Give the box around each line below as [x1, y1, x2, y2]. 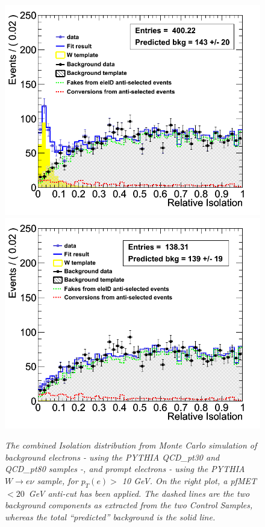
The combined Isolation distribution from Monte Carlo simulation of [5, 439, 257, 452]
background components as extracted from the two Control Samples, [5, 499, 253, 511]
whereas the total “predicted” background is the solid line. [5, 510, 216, 523]
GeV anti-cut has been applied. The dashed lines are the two [28, 487, 250, 499]
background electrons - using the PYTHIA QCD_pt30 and [5, 450, 220, 463]
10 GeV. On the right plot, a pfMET [122, 474, 257, 487]
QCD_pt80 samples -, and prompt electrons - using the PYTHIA [5, 462, 245, 475]
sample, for [37, 474, 78, 487]
